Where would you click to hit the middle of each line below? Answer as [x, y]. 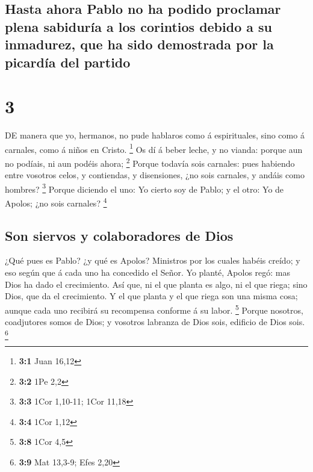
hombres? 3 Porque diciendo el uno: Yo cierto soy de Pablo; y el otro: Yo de [144, 188]
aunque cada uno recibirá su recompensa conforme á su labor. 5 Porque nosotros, [154, 309]
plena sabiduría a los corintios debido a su [139, 26]
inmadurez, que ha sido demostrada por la [139, 44]
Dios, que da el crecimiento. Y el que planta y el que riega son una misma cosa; [151, 296]
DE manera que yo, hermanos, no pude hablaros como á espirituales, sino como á [155, 135]
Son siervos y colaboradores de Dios [119, 235]
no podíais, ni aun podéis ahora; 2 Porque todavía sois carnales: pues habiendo [150, 162]
